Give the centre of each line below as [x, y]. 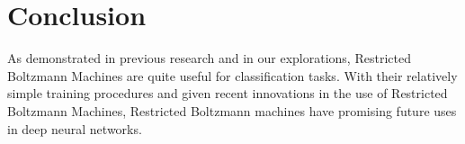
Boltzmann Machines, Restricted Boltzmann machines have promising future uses [232, 110]
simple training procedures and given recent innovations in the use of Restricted [228, 93]
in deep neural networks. [75, 128]
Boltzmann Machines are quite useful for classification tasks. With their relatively [232, 75]
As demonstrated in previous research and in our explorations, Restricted [209, 58]
